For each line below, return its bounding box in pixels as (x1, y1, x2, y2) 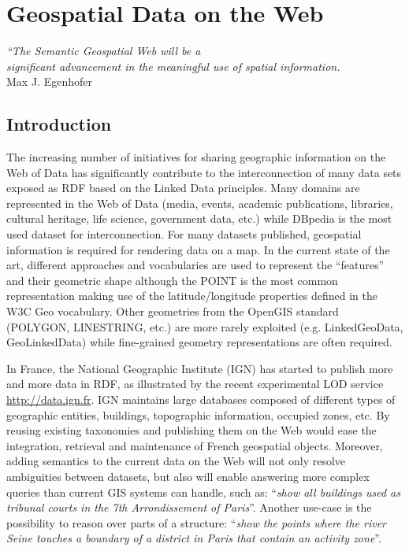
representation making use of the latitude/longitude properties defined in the (6, 287, 377, 304)
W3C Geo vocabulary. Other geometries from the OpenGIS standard (6, 303, 339, 320)
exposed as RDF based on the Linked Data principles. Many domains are (6, 179, 360, 196)
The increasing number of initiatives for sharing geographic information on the (6, 149, 386, 165)
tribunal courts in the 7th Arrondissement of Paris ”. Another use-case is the (6, 499, 372, 516)
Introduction (6, 112, 112, 136)
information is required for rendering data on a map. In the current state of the (6, 241, 390, 257)
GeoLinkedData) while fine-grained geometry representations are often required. (6, 334, 392, 350)
